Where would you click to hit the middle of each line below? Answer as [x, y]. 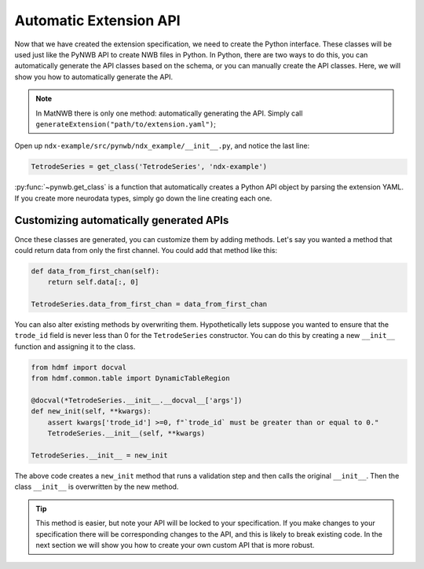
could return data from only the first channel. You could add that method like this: [146, 250]
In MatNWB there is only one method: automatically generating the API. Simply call [169, 113]
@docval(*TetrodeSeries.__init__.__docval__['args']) [137, 400]
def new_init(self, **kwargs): [91, 411]
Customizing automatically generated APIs [122, 220]
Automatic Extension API [97, 20]
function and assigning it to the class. [75, 347]
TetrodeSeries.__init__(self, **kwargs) [126, 433]
